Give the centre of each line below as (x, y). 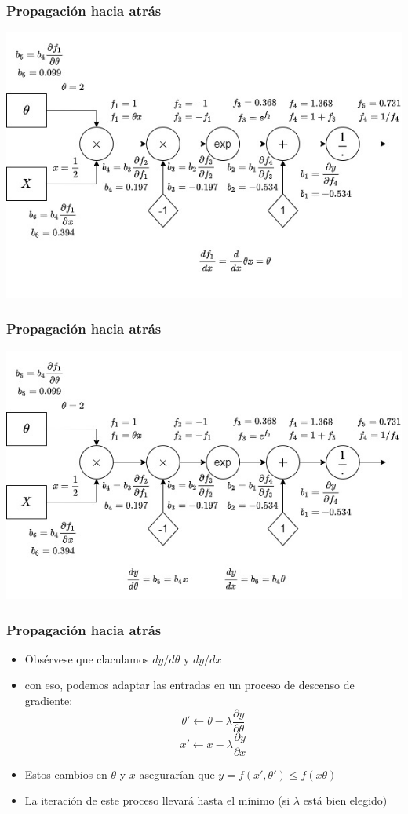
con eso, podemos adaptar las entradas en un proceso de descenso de (189, 685)
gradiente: (49, 701)
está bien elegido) (345, 800)
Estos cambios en (66, 774)
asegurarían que (177, 774)
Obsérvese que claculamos (87, 658)
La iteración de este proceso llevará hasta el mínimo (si (157, 800)
